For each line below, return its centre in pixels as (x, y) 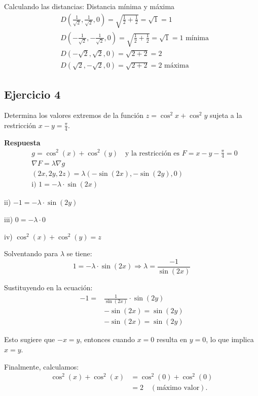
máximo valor (178, 388)
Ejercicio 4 (32, 94)
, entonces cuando (107, 339)
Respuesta (22, 142)
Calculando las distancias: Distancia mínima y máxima (89, 6)
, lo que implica (230, 339)
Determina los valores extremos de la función (74, 115)
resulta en (172, 339)
